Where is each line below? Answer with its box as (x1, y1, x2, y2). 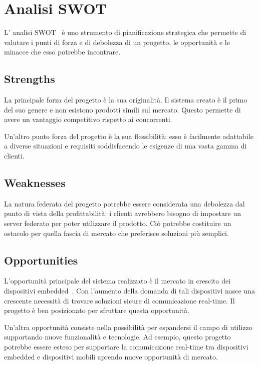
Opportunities (4, 252, 78, 267)
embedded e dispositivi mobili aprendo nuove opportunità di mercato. (4, 351, 218, 361)
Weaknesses (4, 175, 66, 190)
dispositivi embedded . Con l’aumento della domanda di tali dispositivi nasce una (4, 285, 255, 296)
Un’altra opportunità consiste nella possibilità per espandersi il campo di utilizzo (4, 321, 252, 332)
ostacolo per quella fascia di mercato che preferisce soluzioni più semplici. (4, 227, 229, 238)
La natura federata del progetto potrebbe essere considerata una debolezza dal (4, 198, 245, 208)
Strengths (4, 71, 55, 86)
